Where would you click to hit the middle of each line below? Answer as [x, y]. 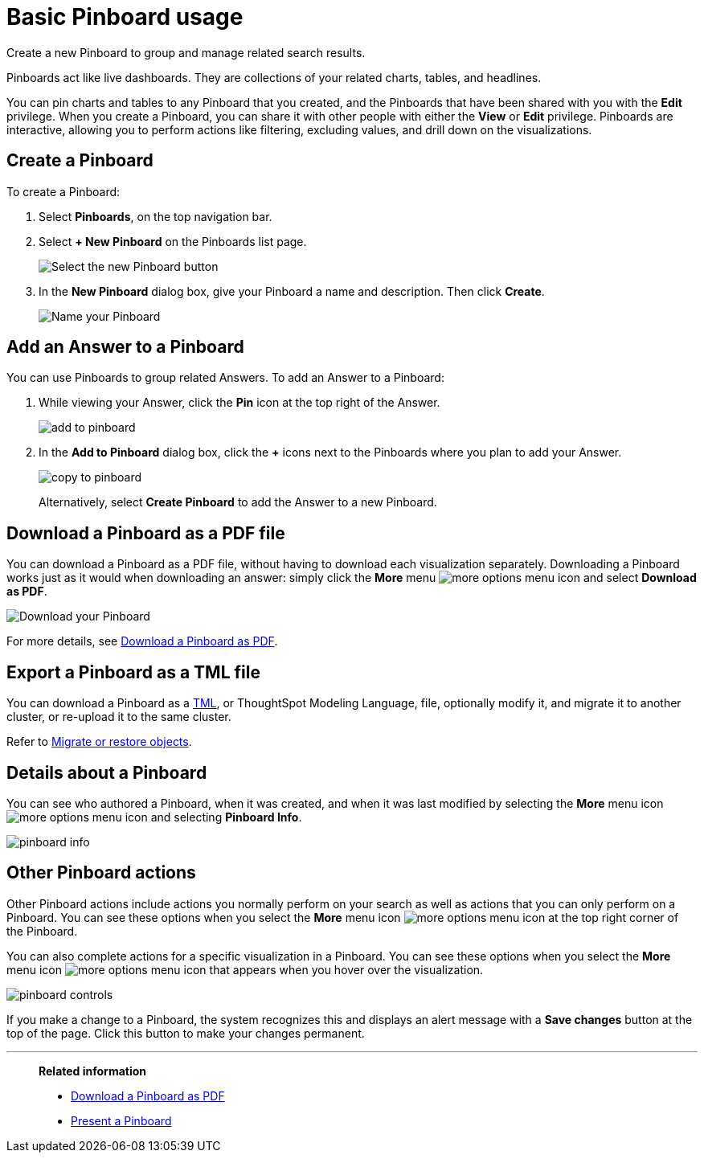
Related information [93, 1071]
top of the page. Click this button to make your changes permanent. [186, 1033]
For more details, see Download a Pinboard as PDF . [142, 641]
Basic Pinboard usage [125, 17]
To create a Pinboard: [63, 191]
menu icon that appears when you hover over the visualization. [245, 969]
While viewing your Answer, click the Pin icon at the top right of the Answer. [239, 403]
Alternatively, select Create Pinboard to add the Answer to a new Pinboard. [238, 502]
